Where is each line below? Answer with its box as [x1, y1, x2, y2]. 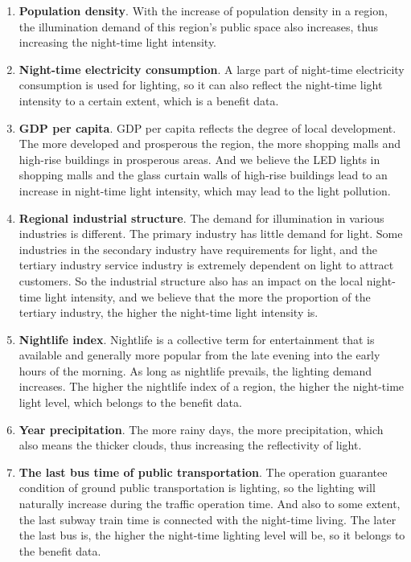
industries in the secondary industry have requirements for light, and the [18, 240, 377, 257]
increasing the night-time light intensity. [18, 34, 217, 51]
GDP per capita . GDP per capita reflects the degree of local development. [18, 119, 397, 136]
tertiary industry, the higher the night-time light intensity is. [18, 304, 319, 321]
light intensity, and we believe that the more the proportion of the [44, 288, 371, 305]
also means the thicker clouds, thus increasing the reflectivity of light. [18, 437, 362, 453]
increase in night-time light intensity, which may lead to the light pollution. [18, 182, 391, 199]
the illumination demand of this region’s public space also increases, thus [18, 18, 379, 35]
